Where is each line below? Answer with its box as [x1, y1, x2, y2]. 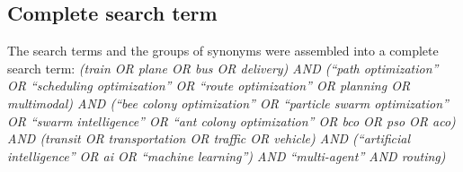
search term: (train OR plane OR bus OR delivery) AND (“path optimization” [7, 58, 439, 77]
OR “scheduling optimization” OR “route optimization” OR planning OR [7, 76, 411, 95]
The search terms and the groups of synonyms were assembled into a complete [7, 41, 439, 60]
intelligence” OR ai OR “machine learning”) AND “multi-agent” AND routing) [7, 146, 446, 165]
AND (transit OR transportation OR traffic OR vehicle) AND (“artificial [7, 129, 411, 148]
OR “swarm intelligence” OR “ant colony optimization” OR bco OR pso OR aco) [7, 111, 456, 130]
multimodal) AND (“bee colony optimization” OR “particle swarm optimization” [7, 93, 449, 112]
